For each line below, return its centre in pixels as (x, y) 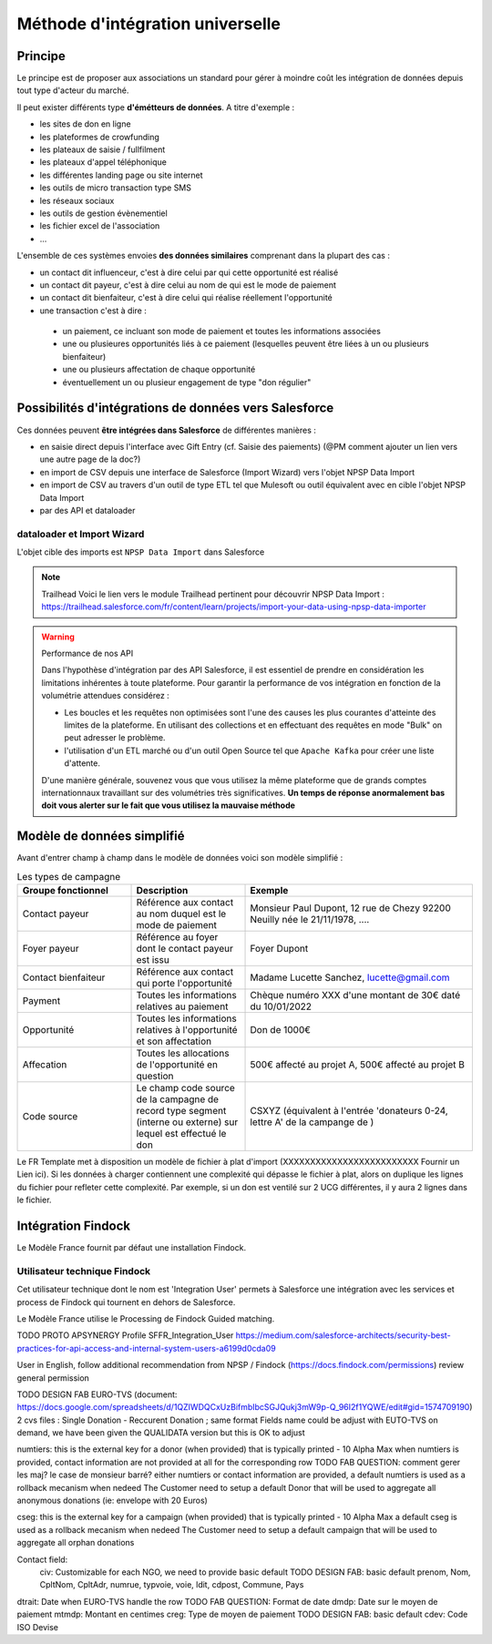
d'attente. (82, 763)
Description (162, 890)
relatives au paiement (182, 1006)
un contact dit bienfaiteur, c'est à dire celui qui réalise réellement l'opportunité (186, 298)
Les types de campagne (69, 876)
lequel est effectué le (181, 1133)
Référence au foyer (177, 936)
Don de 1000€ (281, 1029)
